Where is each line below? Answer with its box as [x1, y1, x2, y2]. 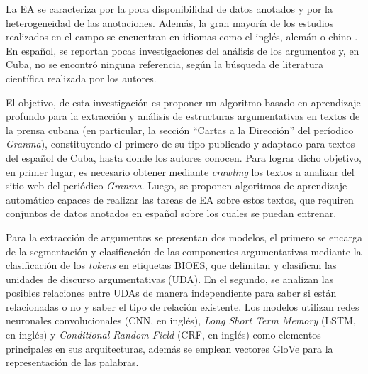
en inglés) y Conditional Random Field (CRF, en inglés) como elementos [6, 327, 321, 342]
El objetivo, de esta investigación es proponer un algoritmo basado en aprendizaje [6, 94, 361, 109]
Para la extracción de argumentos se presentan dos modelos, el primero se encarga [6, 229, 362, 244]
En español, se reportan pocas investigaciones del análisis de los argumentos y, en [6, 43, 359, 57]
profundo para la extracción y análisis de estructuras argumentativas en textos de [6, 109, 360, 123]
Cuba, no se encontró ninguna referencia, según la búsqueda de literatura [6, 57, 324, 72]
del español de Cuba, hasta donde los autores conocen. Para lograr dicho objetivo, [6, 150, 362, 165]
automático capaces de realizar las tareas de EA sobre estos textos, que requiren [6, 192, 354, 207]
